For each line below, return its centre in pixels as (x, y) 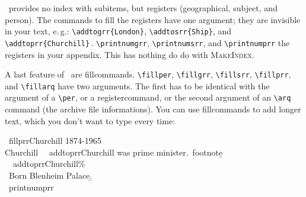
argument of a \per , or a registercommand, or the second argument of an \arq (148, 97)
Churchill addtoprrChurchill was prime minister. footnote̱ (114, 152)
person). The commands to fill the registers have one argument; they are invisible (153, 19)
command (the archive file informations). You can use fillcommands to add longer (153, 109)
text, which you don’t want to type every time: (90, 120)
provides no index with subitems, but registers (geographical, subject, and (143, 8)
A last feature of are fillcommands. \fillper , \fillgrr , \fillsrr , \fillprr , (148, 74)
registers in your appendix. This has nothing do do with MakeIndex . (130, 54)
